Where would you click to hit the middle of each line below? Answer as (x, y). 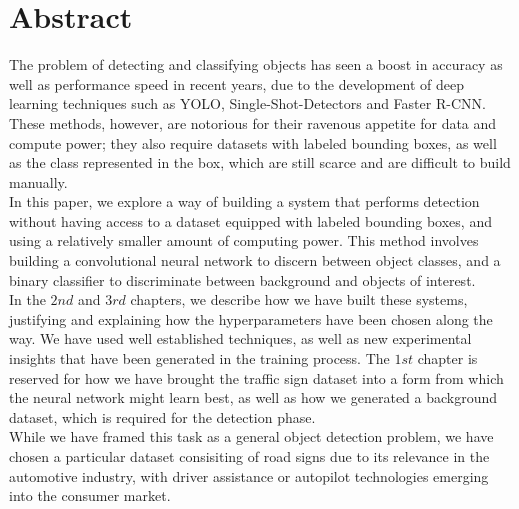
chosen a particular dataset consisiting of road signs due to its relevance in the (249, 456)
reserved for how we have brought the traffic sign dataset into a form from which (256, 377)
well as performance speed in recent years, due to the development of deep (236, 83)
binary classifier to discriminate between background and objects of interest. (242, 279)
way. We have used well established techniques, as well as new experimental (240, 338)
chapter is (447, 358)
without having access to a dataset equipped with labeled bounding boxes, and (250, 220)
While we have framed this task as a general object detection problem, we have (251, 436)
